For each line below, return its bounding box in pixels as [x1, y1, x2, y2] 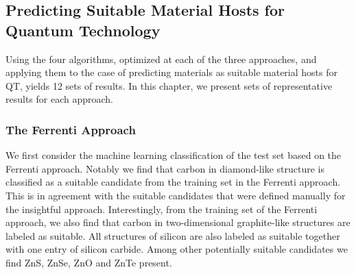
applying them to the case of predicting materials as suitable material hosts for [5, 65, 337, 79]
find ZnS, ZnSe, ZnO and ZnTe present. [5, 255, 172, 269]
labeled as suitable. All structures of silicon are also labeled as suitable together [5, 228, 340, 242]
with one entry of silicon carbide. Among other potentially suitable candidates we [5, 242, 348, 256]
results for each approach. [5, 92, 113, 106]
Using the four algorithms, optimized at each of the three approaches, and [5, 51, 317, 66]
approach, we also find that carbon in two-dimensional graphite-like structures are [5, 215, 351, 229]
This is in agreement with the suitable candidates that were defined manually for [5, 188, 346, 202]
